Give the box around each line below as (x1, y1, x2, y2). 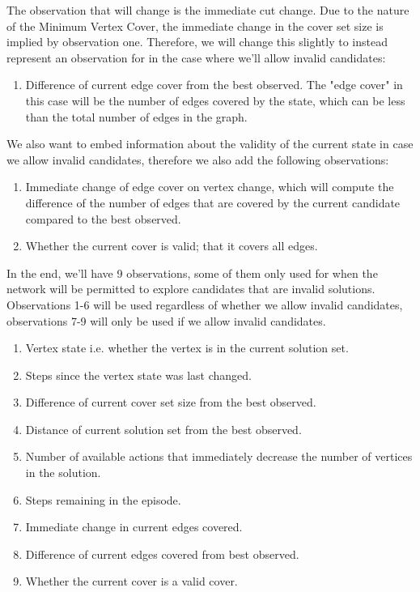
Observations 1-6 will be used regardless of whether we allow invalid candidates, (6, 296, 403, 313)
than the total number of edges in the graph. (25, 108, 248, 125)
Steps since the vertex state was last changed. (25, 366, 252, 383)
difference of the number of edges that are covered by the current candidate (25, 194, 401, 211)
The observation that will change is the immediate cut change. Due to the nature (6, 2, 409, 18)
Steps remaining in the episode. (25, 491, 181, 508)
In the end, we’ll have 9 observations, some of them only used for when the (6, 264, 378, 281)
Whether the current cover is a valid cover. (25, 573, 238, 590)
